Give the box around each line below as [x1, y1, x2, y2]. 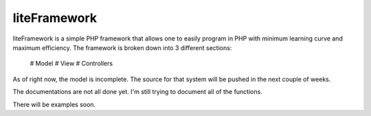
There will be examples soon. [12, 100, 96, 108]
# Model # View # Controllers [30, 59, 113, 68]
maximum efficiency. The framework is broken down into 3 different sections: [12, 43, 232, 51]
